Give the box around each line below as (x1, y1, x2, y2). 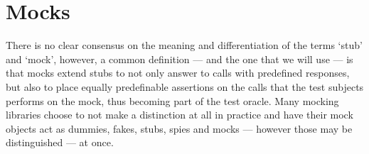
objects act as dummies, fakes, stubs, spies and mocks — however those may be (6, 121, 353, 136)
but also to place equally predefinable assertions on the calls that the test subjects (6, 79, 364, 94)
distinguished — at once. (6, 135, 114, 150)
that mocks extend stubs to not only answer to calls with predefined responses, (6, 65, 350, 80)
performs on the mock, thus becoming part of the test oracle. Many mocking (6, 93, 339, 108)
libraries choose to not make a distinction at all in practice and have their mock (6, 107, 353, 122)
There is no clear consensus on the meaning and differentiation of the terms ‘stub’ (6, 38, 363, 53)
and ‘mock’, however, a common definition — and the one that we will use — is (6, 51, 353, 66)
